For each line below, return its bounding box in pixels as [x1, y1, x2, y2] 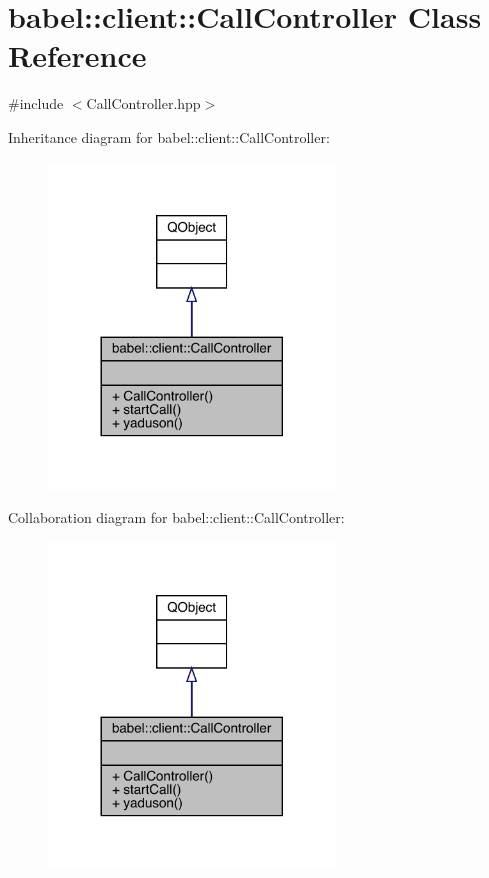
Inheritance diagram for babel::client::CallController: [8, 126, 330, 147]
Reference [8, 35, 147, 76]
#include [8, 93, 64, 114]
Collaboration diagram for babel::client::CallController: [8, 507, 345, 528]
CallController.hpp [86, 93, 201, 114]
